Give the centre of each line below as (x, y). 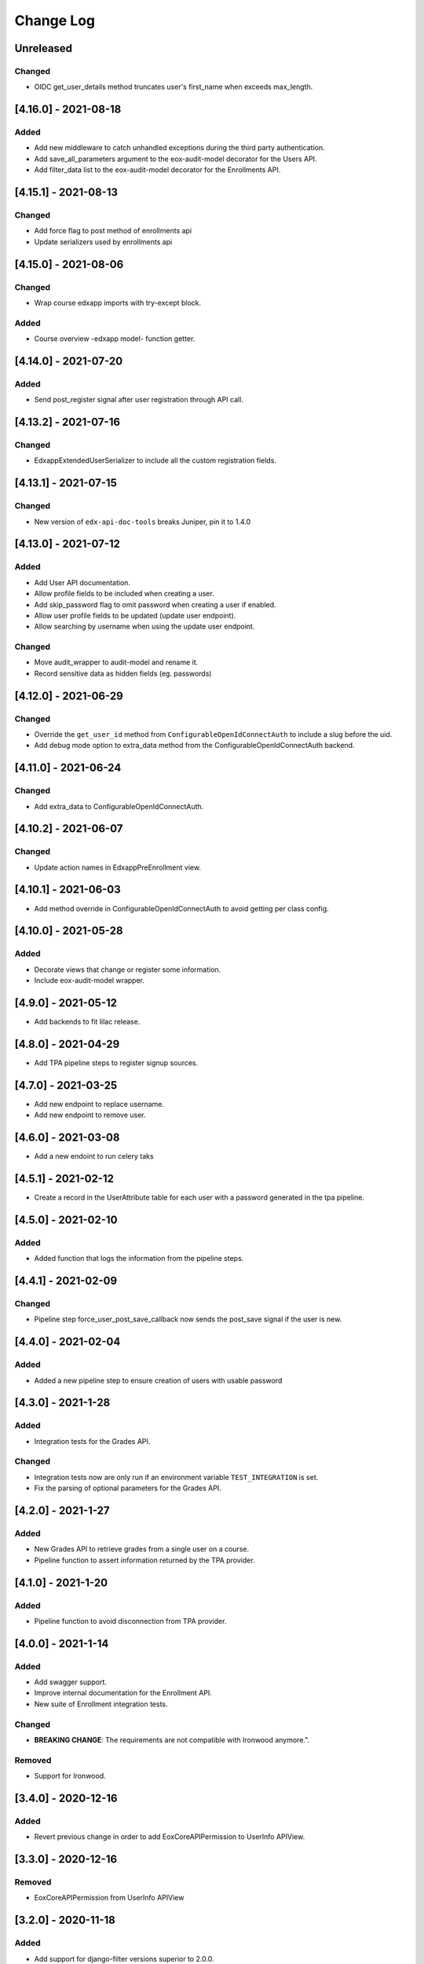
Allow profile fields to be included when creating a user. (124, 594)
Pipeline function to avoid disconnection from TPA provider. (130, 1621)
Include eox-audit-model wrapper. (90, 980)
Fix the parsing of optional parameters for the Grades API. (128, 1488)
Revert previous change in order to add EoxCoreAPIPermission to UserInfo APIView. (170, 1837)
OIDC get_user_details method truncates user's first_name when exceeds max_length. (174, 87)
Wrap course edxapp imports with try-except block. (118, 302)
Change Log (55, 20)
